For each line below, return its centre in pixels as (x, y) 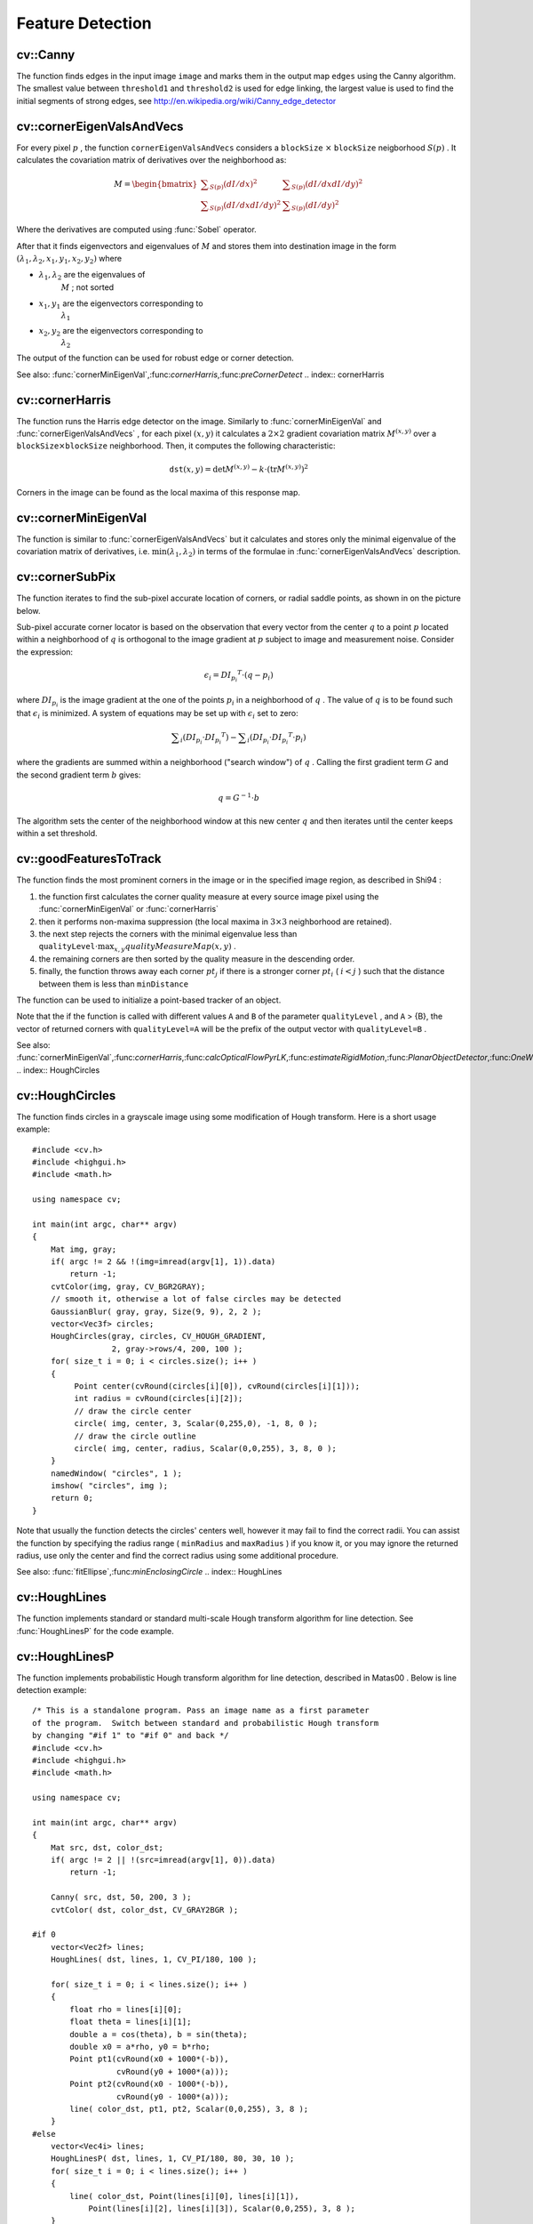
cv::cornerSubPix (66, 577)
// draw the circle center (133, 1411)
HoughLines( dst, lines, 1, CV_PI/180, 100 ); (154, 1960)
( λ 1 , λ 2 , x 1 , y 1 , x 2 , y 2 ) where (69, 259)
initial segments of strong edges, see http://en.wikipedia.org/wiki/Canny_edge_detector (176, 101)
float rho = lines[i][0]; (126, 2009)
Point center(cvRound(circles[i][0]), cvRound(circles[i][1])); (217, 1386)
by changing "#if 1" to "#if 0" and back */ (131, 1736)
